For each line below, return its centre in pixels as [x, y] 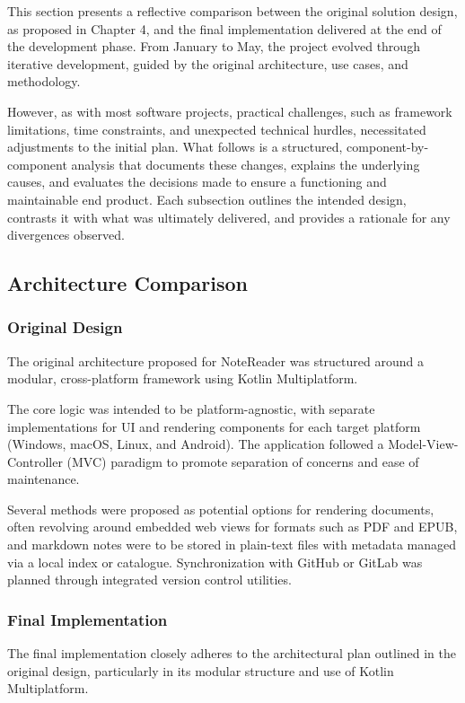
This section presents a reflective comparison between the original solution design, [232, 11]
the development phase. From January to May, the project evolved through [214, 46]
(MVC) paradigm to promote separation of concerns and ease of [243, 461]
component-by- [388, 147]
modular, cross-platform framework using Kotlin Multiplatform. [183, 378]
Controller [35, 461]
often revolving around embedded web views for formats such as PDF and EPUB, [232, 527]
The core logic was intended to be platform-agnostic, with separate [191, 408]
